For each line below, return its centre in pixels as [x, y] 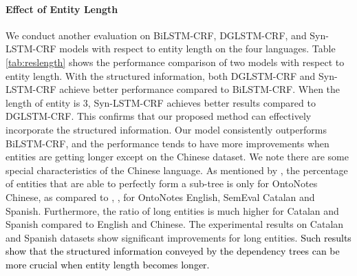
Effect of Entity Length [62, 9]
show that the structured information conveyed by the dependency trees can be [173, 251]
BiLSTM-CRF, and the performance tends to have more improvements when [167, 143]
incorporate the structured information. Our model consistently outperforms [166, 129]
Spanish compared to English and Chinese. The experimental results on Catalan [175, 224]
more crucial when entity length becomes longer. [108, 264]
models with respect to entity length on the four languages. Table [197, 49]
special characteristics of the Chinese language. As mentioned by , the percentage [177, 170]
